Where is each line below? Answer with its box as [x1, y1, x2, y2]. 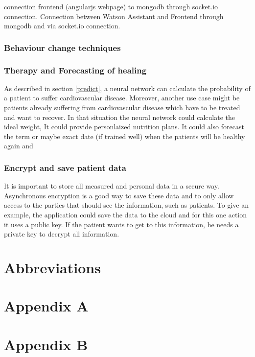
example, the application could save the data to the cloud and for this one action [4, 210, 247, 219]
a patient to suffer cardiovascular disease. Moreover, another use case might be [4, 93, 240, 103]
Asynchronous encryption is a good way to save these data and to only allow [4, 190, 234, 200]
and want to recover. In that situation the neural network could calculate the [4, 112, 235, 122]
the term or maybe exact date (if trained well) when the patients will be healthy [4, 131, 245, 141]
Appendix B [4, 334, 88, 354]
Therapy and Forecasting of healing [4, 64, 147, 76]
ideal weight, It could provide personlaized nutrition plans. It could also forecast [4, 121, 244, 132]
